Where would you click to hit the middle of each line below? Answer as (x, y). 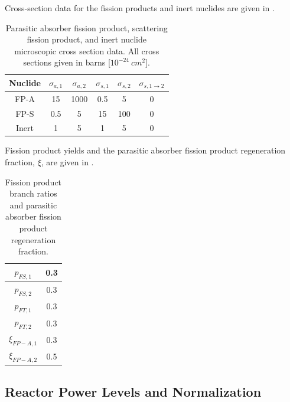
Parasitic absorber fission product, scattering (87, 27)
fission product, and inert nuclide (87, 39)
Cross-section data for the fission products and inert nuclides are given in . (140, 8)
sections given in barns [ (67, 62)
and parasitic (33, 205)
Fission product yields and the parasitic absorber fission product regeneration (145, 150)
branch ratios (33, 193)
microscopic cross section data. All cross (87, 50)
